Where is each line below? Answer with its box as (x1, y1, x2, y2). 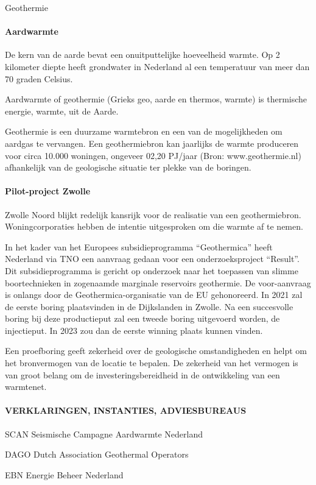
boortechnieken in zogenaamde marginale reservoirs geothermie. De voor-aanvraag (5, 276, 311, 289)
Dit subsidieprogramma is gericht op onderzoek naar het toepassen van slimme (5, 264, 298, 277)
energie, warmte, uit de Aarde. (5, 104, 119, 117)
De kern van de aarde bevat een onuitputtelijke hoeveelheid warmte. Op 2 (5, 48, 280, 61)
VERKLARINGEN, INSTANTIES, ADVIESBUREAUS (5, 404, 247, 417)
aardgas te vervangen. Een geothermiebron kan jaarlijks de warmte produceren (5, 136, 299, 149)
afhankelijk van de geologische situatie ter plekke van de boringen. (5, 161, 251, 174)
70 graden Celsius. (5, 72, 73, 85)
